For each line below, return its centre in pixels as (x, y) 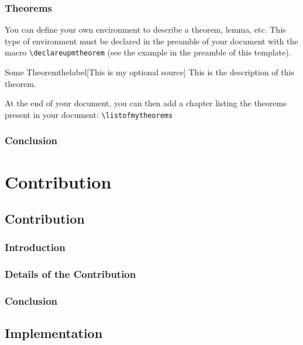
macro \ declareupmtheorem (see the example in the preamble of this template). (148, 52)
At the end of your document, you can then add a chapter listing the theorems (146, 103)
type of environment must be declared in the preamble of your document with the (151, 41)
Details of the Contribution (70, 274)
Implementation (54, 333)
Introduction (35, 247)
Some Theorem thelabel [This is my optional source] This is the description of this (149, 72)
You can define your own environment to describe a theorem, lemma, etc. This (145, 29)
